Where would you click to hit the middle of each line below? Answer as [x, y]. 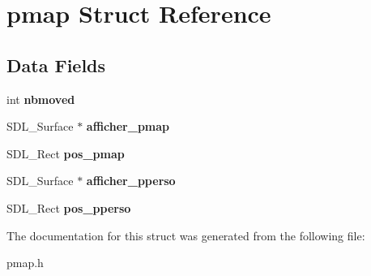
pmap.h [25, 263]
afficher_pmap [128, 126]
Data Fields [56, 65]
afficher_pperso [131, 181]
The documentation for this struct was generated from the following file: [186, 235]
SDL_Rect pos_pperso [69, 207]
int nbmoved [41, 99]
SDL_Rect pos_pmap [66, 153]
